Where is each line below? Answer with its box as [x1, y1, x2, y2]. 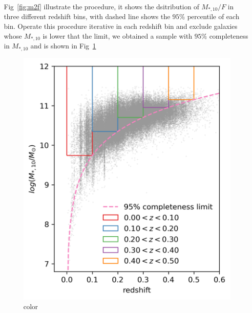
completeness [209, 30, 249, 41]
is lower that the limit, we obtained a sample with [42, 30, 192, 41]
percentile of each [187, 11, 239, 22]
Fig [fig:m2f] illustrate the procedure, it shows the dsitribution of [4, 1, 199, 11]
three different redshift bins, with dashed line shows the [4, 11, 170, 22]
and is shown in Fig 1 [30, 41, 96, 51]
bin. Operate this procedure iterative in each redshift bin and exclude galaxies [4, 21, 238, 31]
